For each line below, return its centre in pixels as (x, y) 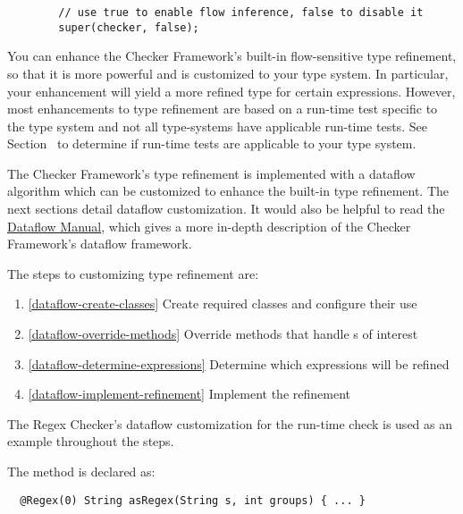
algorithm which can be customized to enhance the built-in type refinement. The (228, 191)
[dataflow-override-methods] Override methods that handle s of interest (223, 334)
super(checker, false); (129, 27)
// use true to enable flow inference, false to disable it (241, 13)
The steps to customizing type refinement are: (133, 273)
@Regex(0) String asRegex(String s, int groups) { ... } (193, 500)
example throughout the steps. (91, 441)
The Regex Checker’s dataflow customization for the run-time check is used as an (230, 423)
